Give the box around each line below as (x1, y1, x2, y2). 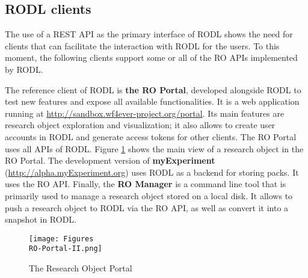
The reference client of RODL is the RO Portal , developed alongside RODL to (5, 83, 301, 96)
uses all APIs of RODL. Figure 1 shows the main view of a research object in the (5, 142, 304, 155)
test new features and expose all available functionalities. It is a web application (5, 95, 300, 108)
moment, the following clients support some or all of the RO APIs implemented (5, 51, 298, 64)
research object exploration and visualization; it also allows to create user (5, 119, 276, 131)
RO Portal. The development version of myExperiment (5, 154, 215, 167)
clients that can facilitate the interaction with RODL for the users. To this (5, 39, 280, 52)
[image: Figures (29, 234, 94, 243)
